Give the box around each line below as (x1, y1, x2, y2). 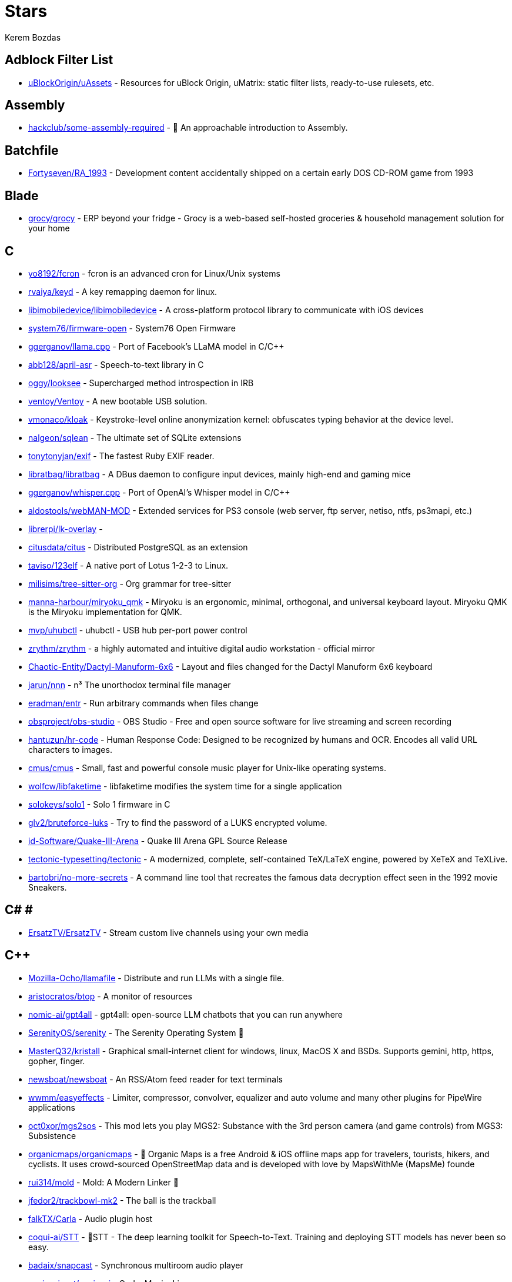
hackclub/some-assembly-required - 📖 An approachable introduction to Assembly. (28, 122, 348, 133)
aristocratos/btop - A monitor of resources (28, 991, 192, 1001)
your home (28, 223, 70, 234)
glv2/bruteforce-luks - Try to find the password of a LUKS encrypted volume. (28, 817, 327, 828)
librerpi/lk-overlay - (28, 523, 103, 534)
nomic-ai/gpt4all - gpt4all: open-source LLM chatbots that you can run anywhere (28, 1009, 343, 1019)
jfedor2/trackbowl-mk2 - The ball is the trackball (28, 1195, 216, 1205)
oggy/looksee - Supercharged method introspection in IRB (28, 377, 254, 388)
